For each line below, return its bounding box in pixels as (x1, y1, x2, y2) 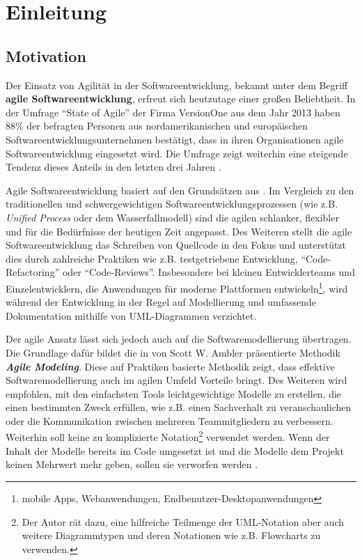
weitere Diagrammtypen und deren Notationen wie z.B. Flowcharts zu (22, 528, 321, 543)
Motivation (6, 45, 86, 66)
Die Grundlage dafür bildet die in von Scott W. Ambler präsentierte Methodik (6, 345, 340, 359)
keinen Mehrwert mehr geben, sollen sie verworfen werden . (6, 457, 258, 472)
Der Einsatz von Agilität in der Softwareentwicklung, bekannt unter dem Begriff (6, 77, 348, 92)
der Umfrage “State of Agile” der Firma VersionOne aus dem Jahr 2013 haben (6, 104, 340, 119)
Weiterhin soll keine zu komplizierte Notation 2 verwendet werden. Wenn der (6, 428, 330, 444)
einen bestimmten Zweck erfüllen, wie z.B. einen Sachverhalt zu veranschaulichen (6, 400, 352, 414)
